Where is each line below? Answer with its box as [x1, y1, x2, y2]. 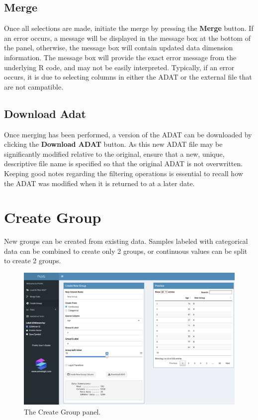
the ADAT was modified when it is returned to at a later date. [4, 178, 195, 188]
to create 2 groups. [4, 255, 61, 266]
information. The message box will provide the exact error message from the [4, 52, 237, 62]
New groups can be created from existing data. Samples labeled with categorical [4, 236, 248, 246]
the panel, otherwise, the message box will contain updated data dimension [4, 42, 233, 53]
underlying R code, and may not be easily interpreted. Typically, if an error [4, 62, 235, 72]
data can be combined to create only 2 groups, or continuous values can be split [4, 245, 248, 256]
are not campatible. [4, 81, 64, 92]
